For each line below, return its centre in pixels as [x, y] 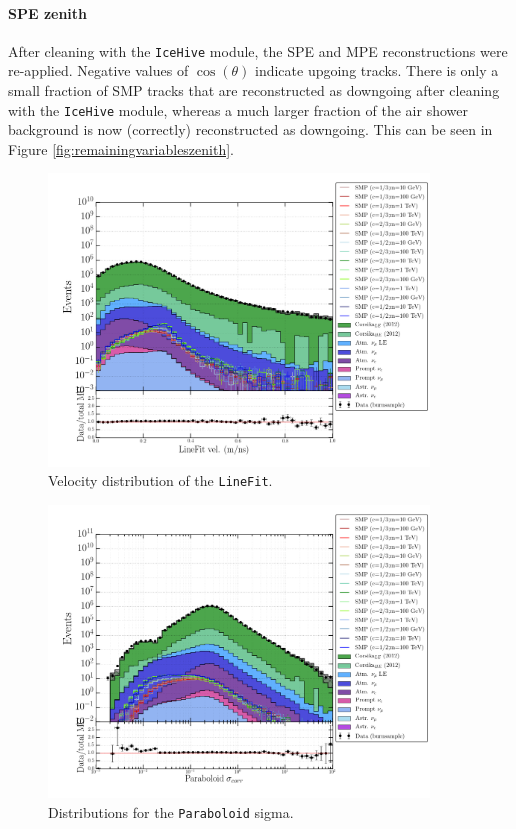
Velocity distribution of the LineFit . [160, 480]
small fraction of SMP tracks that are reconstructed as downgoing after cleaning [254, 90]
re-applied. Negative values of [98, 70]
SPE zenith [48, 12]
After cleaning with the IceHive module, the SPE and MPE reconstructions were [258, 50]
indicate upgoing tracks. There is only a [377, 70]
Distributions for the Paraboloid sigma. [171, 811]
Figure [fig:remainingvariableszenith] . [121, 148]
